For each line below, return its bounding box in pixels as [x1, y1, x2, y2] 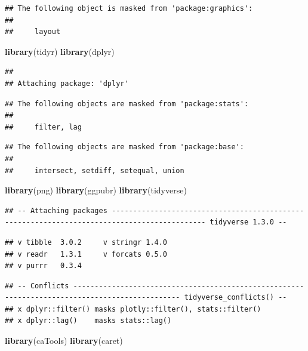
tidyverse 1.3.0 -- [210, 218, 287, 227]
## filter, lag [5, 122, 82, 131]
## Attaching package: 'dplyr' [5, 79, 129, 88]
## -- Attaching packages [5, 206, 107, 215]
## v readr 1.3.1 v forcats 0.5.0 [5, 250, 168, 258]
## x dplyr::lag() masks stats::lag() [5, 316, 172, 325]
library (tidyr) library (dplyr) [5, 45, 115, 57]
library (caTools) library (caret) [5, 334, 123, 347]
